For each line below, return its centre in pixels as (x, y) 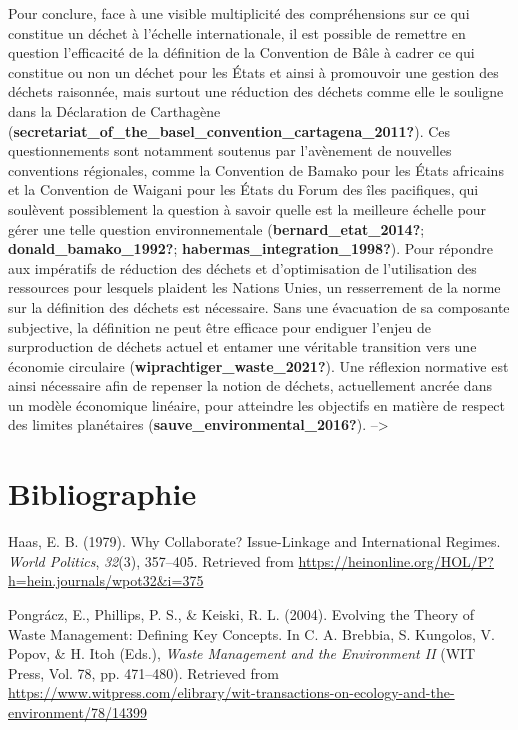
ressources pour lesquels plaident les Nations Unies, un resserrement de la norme (254, 287)
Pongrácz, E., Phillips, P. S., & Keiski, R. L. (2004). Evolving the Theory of (241, 613)
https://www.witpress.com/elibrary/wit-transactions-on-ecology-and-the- (231, 692)
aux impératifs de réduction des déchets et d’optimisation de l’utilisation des (242, 267)
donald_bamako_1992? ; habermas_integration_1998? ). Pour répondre (250, 248)
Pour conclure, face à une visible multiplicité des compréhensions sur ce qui (239, 13)
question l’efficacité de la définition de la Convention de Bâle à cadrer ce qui (241, 52)
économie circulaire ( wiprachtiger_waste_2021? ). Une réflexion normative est (258, 365)
